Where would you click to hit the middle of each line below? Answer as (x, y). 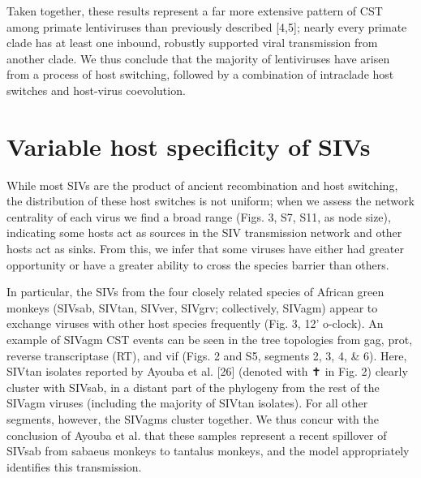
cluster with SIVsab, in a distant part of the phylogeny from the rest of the (193, 387)
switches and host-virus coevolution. (96, 90)
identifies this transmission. (74, 466)
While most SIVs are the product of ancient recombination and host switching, (202, 185)
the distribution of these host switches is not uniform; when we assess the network (210, 201)
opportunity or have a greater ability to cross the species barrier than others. (198, 264)
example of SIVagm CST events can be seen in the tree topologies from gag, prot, (210, 340)
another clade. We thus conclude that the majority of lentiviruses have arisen (198, 58)
